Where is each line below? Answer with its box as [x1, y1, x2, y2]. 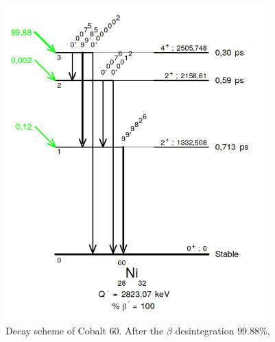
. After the [119, 323, 164, 337]
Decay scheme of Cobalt [5, 323, 106, 337]
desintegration [175, 323, 235, 337]
